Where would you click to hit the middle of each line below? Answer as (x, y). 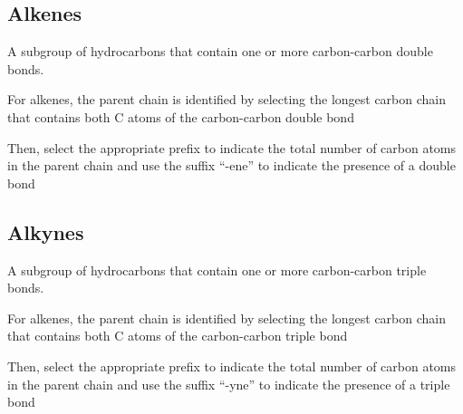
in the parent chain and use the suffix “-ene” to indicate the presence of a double (231, 165)
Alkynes (46, 231)
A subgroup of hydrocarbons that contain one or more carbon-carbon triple (217, 270)
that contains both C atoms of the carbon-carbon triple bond (178, 336)
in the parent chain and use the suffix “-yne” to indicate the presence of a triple (229, 384)
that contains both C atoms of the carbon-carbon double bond (181, 116)
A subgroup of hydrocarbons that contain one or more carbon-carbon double (220, 51)
